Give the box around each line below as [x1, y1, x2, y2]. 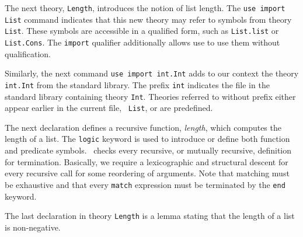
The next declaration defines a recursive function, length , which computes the [5, 121, 281, 133]
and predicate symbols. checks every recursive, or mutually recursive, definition [5, 144, 292, 156]
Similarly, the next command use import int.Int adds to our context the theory [5, 67, 299, 79]
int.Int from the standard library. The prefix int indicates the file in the [5, 78, 270, 90]
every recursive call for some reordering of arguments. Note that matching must [5, 167, 290, 179]
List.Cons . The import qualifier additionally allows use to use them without [5, 36, 280, 48]
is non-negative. [5, 221, 61, 233]
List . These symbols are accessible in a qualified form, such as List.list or [5, 25, 279, 37]
